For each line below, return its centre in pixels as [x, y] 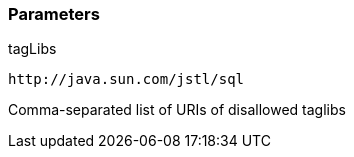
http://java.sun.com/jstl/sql [126, 79]
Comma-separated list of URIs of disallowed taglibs [177, 110]
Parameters [54, 14]
